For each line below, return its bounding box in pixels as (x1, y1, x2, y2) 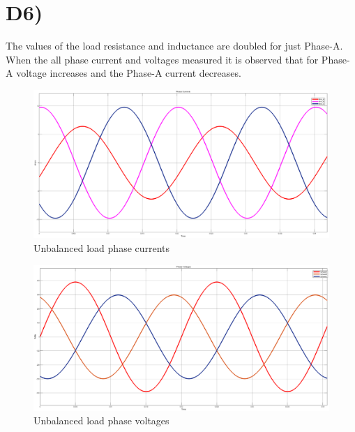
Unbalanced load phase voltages (33, 413, 169, 428)
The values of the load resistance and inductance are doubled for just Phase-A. (6, 38, 343, 53)
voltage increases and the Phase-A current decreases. (16, 66, 241, 80)
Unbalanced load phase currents (33, 240, 170, 255)
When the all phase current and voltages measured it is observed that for (6, 52, 319, 66)
